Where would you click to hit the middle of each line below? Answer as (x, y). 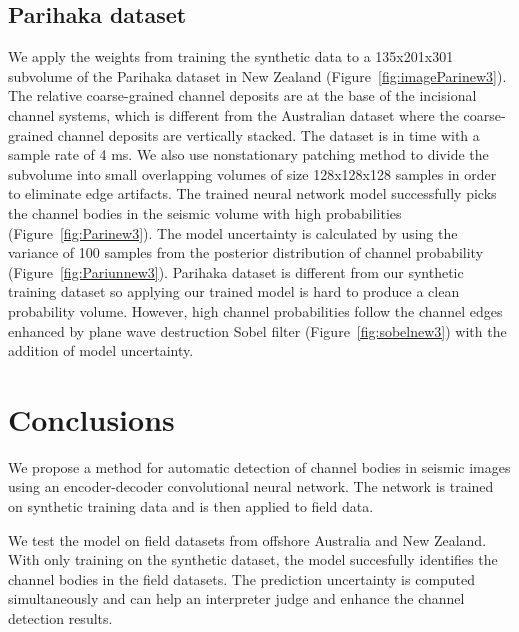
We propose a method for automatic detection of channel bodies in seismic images (259, 466)
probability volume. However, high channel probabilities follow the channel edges (255, 310)
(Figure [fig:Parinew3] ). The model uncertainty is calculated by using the (233, 232)
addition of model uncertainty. (101, 350)
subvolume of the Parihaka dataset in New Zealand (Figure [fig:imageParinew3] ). (257, 75)
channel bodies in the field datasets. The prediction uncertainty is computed (242, 578)
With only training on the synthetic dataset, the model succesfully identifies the (253, 559)
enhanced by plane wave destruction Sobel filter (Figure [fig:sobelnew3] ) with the (257, 330)
